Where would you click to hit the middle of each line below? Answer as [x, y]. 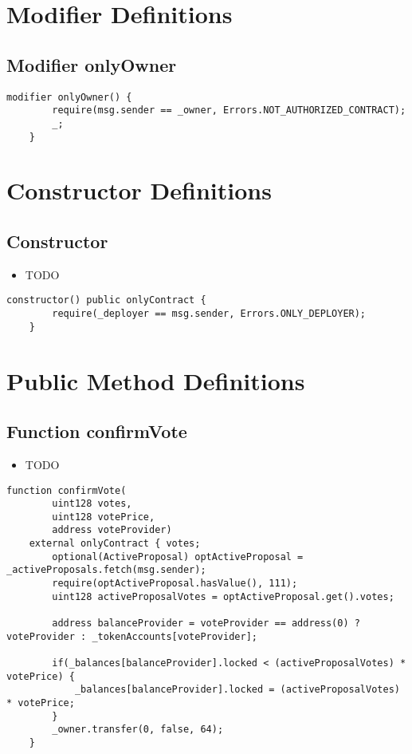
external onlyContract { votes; [115, 544]
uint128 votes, [92, 504]
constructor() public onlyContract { [106, 300]
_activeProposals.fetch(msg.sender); [106, 570]
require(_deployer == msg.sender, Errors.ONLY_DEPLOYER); [209, 314]
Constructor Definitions [139, 190]
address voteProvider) [112, 530]
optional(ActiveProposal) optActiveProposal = [178, 557]
